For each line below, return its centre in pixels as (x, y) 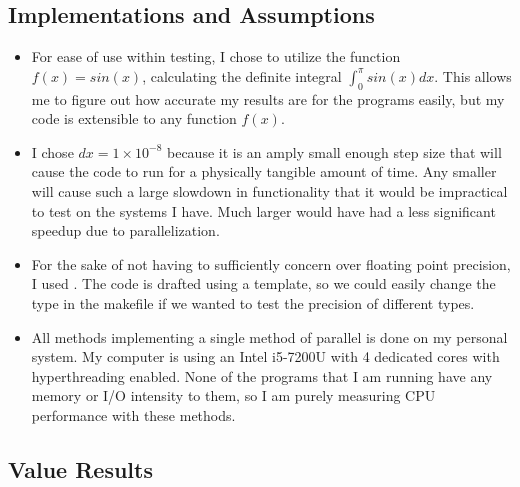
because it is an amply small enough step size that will (334, 151)
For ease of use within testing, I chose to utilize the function (216, 56)
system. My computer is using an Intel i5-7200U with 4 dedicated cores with (265, 356)
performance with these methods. (133, 414)
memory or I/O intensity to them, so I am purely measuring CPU (233, 395)
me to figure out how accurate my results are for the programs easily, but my (268, 98)
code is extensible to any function (134, 118)
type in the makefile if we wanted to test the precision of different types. (253, 302)
